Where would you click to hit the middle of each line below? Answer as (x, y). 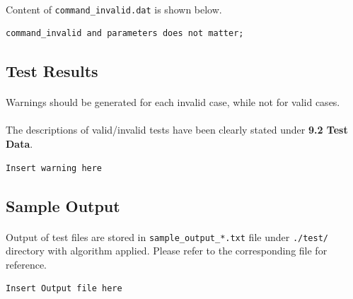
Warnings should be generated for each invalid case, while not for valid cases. (173, 102)
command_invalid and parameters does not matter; (125, 34)
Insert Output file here (64, 289)
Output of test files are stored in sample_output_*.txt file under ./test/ (167, 236)
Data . (19, 143)
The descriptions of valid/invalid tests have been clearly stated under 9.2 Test (177, 130)
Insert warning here (54, 168)
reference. (27, 264)
